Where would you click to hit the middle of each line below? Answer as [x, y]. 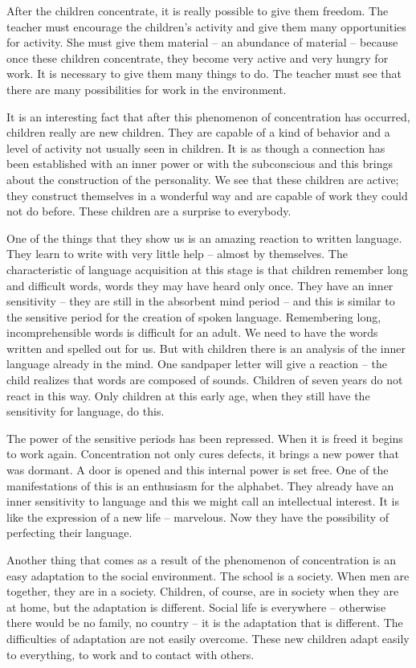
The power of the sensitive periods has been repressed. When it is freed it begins [205, 438]
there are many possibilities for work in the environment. [147, 89]
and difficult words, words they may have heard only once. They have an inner [200, 285]
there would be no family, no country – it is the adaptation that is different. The [205, 623]
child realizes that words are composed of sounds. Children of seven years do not [205, 380]
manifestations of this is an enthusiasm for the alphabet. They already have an [200, 485]
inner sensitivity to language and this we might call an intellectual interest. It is [203, 501]
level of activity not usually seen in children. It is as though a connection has [196, 148]
